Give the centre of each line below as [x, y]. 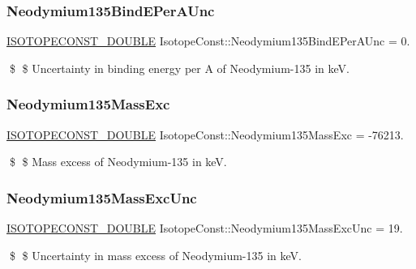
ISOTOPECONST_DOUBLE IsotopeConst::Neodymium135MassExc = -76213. [205, 134]
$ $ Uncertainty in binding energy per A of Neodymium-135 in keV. [179, 68]
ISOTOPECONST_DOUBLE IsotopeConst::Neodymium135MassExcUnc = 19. [205, 228]
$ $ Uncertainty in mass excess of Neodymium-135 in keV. [155, 255]
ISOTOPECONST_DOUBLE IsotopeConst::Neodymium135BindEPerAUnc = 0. [208, 41]
